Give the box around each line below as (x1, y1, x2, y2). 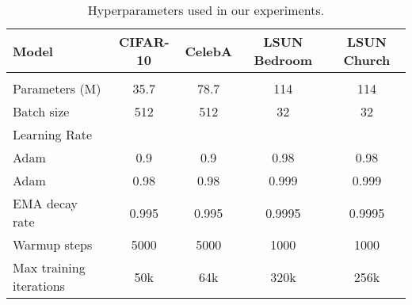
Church (343, 51, 391, 69)
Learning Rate (13, 125, 93, 143)
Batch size (13, 102, 70, 120)
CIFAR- (118, 32, 170, 51)
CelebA (185, 41, 232, 60)
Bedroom (254, 51, 313, 69)
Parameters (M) (13, 79, 101, 97)
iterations (13, 276, 65, 295)
